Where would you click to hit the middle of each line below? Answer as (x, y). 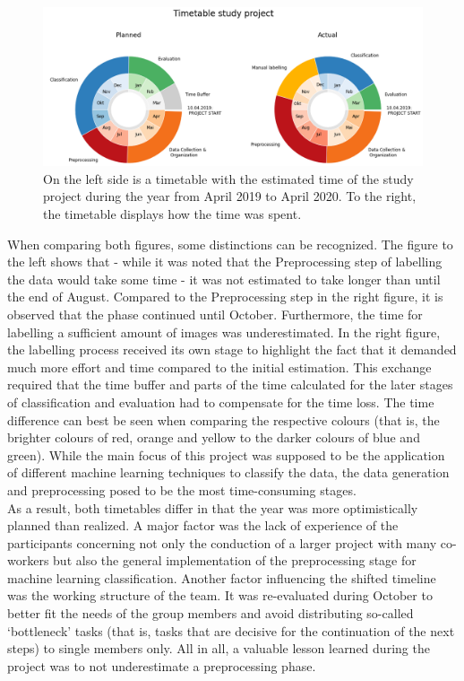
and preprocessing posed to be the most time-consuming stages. (182, 489)
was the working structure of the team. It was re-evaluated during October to (220, 595)
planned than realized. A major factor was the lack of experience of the (203, 525)
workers (28, 560)
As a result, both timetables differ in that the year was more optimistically (213, 507)
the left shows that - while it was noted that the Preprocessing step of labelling (225, 262)
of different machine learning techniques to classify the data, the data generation (228, 472)
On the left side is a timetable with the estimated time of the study (228, 178)
